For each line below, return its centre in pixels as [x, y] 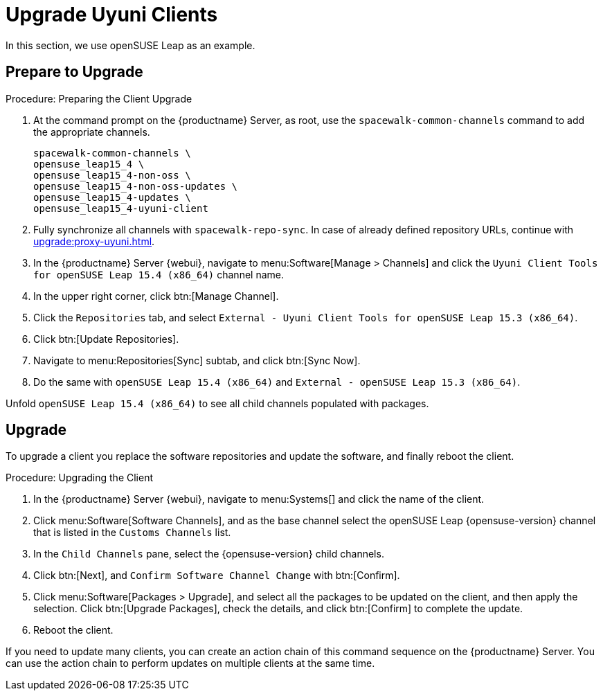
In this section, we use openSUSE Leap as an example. [130, 45]
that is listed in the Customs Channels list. [132, 533]
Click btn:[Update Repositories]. [106, 339]
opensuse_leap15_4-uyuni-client [121, 208]
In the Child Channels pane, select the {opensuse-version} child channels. [209, 554]
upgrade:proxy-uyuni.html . [94, 241]
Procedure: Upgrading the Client [80, 478]
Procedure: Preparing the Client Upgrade [99, 98]
